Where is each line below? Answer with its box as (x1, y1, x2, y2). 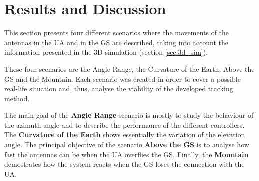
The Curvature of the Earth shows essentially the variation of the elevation (4, 129, 245, 140)
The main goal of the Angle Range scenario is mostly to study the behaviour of (4, 110, 254, 120)
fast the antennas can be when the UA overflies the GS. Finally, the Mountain (4, 149, 249, 159)
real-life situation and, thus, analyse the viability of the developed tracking (4, 83, 233, 94)
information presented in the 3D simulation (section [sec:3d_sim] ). (4, 47, 208, 57)
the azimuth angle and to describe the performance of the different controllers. (4, 119, 245, 130)
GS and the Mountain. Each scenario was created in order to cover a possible (4, 73, 241, 84)
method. (4, 93, 30, 103)
